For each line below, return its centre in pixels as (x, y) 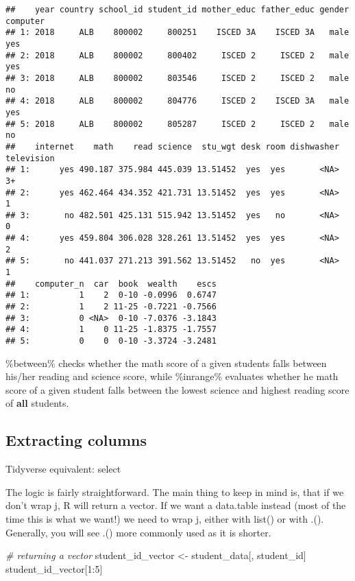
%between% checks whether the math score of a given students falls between (166, 363)
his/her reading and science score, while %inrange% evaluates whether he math (172, 376)
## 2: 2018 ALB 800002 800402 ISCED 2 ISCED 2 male (177, 55)
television (30, 158)
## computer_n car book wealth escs (111, 284)
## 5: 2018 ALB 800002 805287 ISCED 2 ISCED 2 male (177, 124)
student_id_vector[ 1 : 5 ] (54, 568)
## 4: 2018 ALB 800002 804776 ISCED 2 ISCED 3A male (177, 101)
